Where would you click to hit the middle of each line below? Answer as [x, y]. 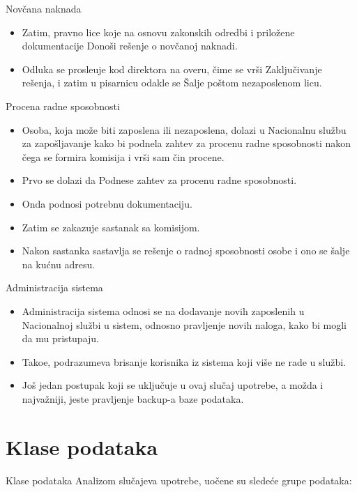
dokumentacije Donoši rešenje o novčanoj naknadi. [130, 46]
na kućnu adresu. [59, 264]
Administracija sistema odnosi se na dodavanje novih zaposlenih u [163, 310]
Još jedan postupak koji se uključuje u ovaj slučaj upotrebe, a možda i [173, 385]
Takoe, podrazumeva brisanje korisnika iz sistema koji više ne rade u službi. [184, 361]
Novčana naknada [44, 8]
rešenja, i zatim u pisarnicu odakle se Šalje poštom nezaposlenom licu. [172, 83]
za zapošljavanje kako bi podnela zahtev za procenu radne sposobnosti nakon [187, 143]
